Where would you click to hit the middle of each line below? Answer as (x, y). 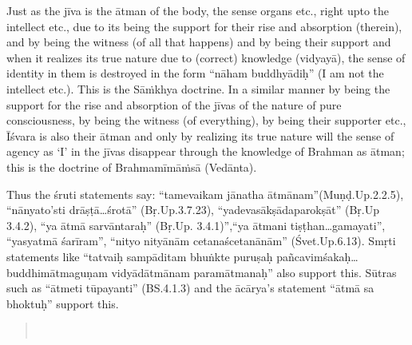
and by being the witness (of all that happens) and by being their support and (199, 42)
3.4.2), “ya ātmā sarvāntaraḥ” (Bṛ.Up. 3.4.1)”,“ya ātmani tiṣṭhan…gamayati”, (196, 225)
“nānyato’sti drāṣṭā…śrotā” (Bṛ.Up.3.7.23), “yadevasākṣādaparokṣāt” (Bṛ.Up (193, 210)
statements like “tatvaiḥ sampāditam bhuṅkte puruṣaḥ (140, 256)
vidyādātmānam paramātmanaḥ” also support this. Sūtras (254, 272)
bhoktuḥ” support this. (63, 303)
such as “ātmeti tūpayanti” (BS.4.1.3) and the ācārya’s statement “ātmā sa (190, 288)
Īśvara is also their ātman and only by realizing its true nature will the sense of (200, 135)
